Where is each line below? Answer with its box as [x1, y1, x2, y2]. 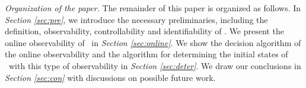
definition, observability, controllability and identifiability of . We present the [5, 25, 284, 37]
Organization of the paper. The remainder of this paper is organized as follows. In [5, 2, 301, 14]
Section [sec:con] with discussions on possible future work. [5, 71, 216, 83]
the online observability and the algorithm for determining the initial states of [5, 48, 288, 60]
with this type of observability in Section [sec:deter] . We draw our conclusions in [8, 59, 301, 71]
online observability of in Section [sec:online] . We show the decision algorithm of [5, 36, 301, 48]
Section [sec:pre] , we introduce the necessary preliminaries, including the [5, 13, 268, 25]
